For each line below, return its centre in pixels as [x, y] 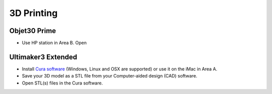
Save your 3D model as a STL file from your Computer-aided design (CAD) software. [110, 76]
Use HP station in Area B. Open [54, 43]
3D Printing [33, 13]
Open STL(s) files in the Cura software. [62, 83]
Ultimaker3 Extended [43, 57]
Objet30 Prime [33, 31]
